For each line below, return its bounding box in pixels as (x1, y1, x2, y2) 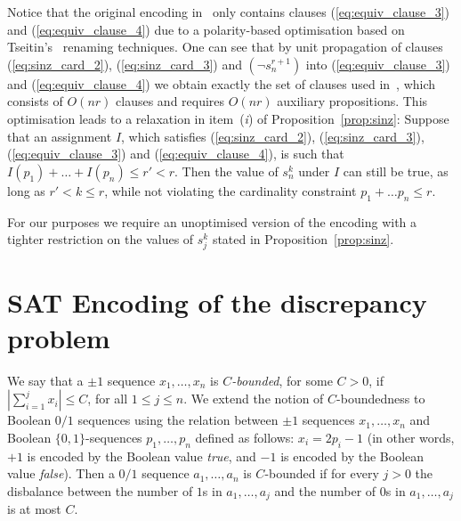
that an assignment (7, 126, 112, 145)
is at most (7, 500, 61, 518)
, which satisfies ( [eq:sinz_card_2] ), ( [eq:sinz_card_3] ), (121, 126, 425, 145)
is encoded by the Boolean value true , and (27, 446, 256, 465)
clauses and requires (116, 92, 225, 110)
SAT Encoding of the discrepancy (7, 284, 427, 321)
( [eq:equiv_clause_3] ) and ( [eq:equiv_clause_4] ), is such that (7, 144, 344, 163)
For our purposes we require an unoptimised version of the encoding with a (7, 212, 417, 231)
